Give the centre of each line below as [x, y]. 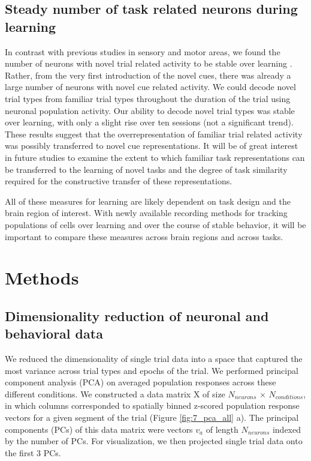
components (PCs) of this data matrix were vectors [99, 429]
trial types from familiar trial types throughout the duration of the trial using [148, 98]
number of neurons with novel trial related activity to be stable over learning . [149, 63]
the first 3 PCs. [33, 452]
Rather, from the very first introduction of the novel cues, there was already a [148, 75]
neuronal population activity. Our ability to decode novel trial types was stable [150, 110]
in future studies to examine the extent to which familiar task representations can [155, 157]
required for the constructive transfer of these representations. [119, 181]
